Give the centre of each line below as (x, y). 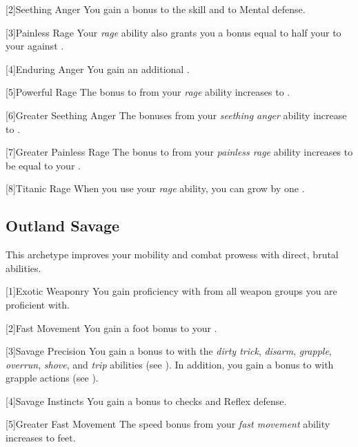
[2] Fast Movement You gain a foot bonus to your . (111, 328)
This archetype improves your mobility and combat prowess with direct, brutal (172, 254)
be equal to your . (43, 165)
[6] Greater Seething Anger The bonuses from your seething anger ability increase (176, 115)
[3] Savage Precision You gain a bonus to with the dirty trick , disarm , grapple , (169, 351)
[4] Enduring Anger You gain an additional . (98, 69)
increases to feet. (41, 438)
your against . (35, 46)
